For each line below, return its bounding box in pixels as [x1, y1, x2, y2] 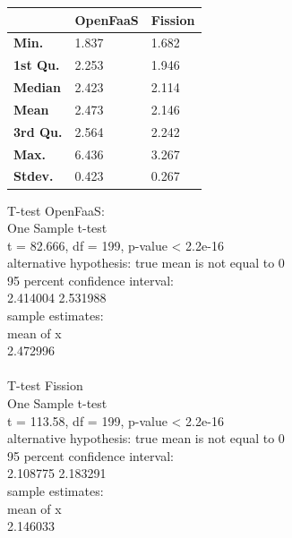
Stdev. [13, 167, 54, 185]
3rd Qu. [13, 122, 63, 141]
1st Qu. [13, 56, 60, 74]
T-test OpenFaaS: [7, 201, 105, 219]
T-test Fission [7, 376, 83, 395]
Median [13, 78, 61, 97]
